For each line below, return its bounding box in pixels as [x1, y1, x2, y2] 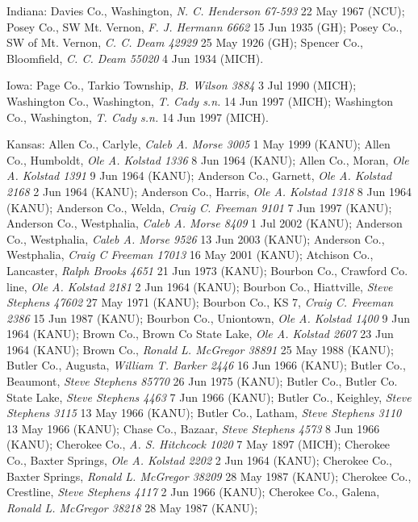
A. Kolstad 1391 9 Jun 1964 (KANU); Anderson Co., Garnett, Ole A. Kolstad [6, 167, 392, 184]
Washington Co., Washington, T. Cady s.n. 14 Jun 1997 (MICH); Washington [6, 92, 394, 109]
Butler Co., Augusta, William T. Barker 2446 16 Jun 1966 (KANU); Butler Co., [6, 357, 406, 374]
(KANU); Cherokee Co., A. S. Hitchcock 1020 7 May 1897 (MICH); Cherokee [6, 436, 391, 453]
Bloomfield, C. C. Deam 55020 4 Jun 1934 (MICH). [6, 49, 264, 66]
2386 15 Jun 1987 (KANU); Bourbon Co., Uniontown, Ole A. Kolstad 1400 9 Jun [6, 309, 410, 326]
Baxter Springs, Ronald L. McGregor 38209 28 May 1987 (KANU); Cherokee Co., [6, 467, 412, 484]
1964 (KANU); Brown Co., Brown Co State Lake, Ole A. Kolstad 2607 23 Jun [6, 325, 394, 342]
